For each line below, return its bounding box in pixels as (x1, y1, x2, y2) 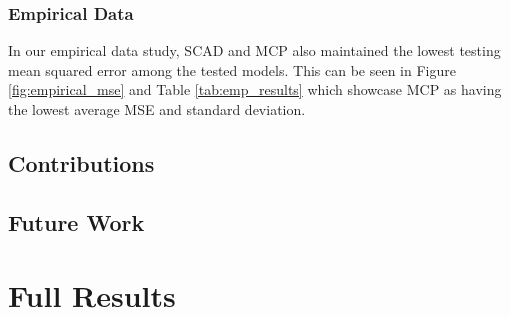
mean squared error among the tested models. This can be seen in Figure (8, 59, 456, 80)
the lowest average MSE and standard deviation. (8, 99, 306, 119)
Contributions (8, 147, 155, 178)
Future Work (8, 206, 145, 237)
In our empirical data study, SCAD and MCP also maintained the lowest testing (8, 40, 501, 61)
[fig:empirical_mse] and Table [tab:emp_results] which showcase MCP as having (8, 79, 502, 100)
